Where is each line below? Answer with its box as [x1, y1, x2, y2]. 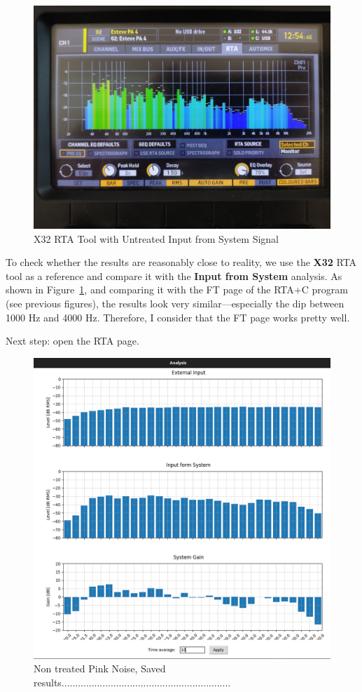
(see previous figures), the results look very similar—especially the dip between [6, 295, 344, 310]
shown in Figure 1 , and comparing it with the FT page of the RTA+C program [6, 282, 348, 297]
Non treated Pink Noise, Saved [34, 661, 166, 676]
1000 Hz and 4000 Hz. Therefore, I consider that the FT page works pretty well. [6, 310, 350, 324]
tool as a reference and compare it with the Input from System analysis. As [6, 268, 342, 283]
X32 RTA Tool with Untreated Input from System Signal [34, 231, 279, 246]
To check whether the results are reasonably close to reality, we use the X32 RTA [6, 255, 357, 270]
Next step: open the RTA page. [6, 333, 139, 348]
